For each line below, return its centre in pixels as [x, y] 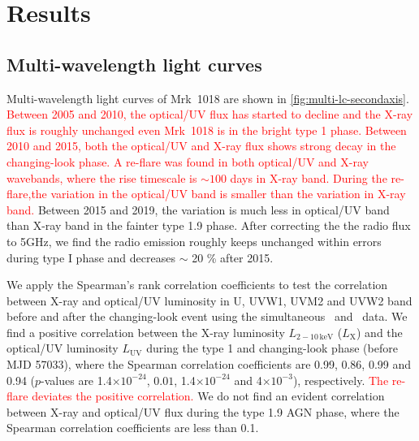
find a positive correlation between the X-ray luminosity [146, 332]
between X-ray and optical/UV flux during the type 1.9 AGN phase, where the [203, 411]
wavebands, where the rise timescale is [102, 177]
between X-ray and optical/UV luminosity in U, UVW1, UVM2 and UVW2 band [209, 300]
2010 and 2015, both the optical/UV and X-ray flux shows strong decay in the [201, 146]
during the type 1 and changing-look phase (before [272, 348]
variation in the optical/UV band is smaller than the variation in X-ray [228, 194]
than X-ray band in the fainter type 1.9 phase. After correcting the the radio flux [209, 225]
